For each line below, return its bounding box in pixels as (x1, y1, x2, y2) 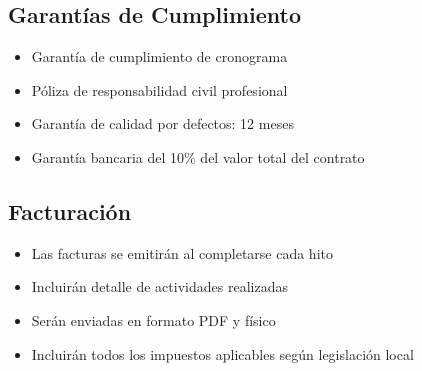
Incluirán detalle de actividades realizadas (31, 276, 288, 297)
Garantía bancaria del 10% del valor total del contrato (31, 146, 365, 167)
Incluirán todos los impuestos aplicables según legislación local (31, 343, 414, 364)
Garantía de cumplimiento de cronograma (31, 46, 288, 67)
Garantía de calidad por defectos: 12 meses (31, 113, 294, 134)
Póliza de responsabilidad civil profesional (31, 79, 288, 100)
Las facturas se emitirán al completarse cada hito (31, 242, 333, 263)
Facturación (8, 195, 132, 226)
